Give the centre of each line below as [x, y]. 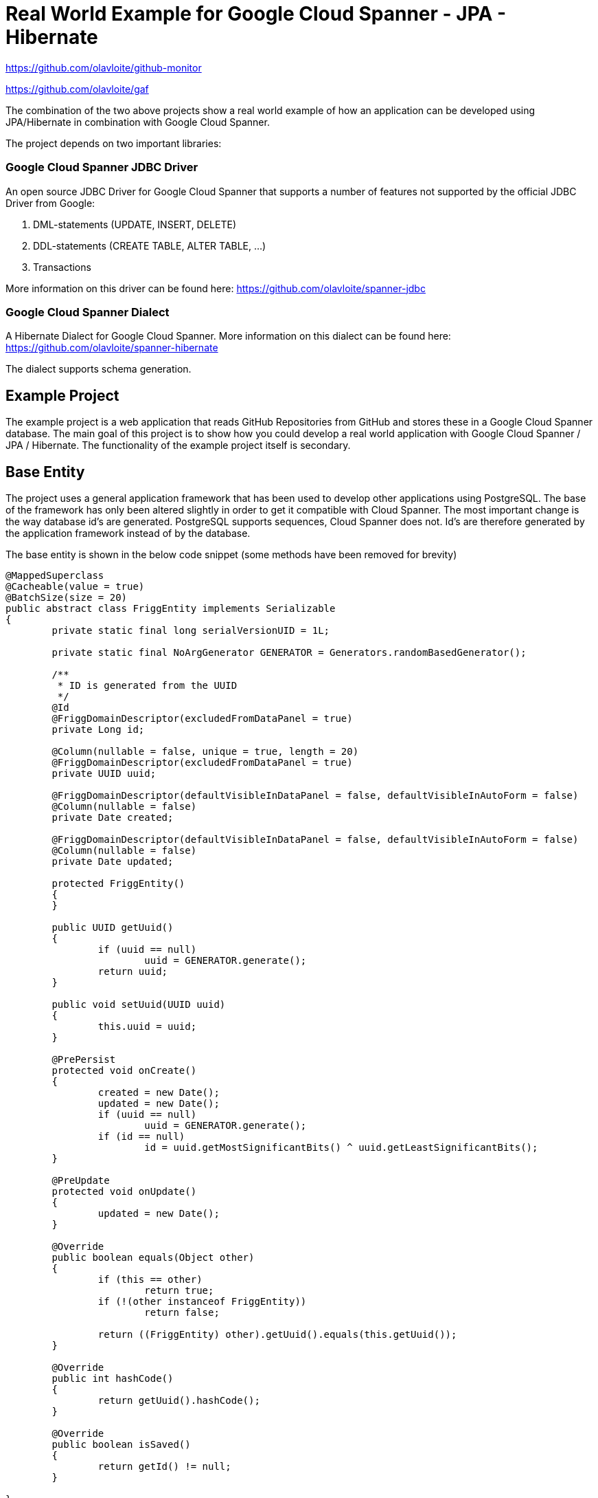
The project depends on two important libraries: [114, 143]
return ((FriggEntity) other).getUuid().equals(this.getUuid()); [277, 1334]
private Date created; [113, 817]
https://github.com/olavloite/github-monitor [104, 67]
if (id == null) [141, 1136]
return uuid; [133, 971]
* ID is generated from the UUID [147, 685]
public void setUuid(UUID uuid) [139, 1004]
